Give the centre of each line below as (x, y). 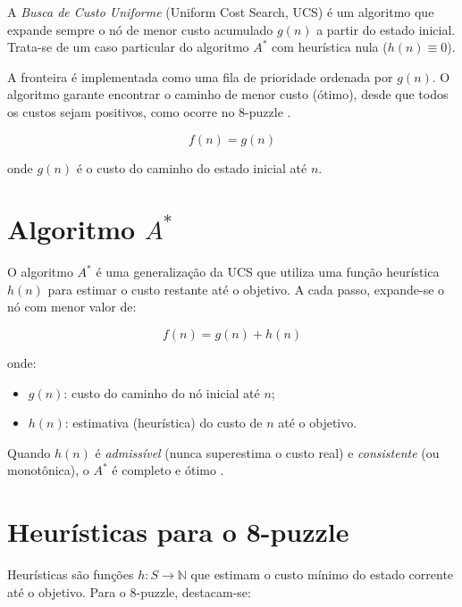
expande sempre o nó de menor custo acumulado (140, 29)
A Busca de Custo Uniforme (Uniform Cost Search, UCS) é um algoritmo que (221, 12)
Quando (29, 452)
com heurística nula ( (330, 47)
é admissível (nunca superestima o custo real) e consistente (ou (267, 452)
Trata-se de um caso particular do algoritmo (128, 47)
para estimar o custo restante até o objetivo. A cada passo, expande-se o (246, 289)
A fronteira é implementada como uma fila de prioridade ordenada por (200, 76)
